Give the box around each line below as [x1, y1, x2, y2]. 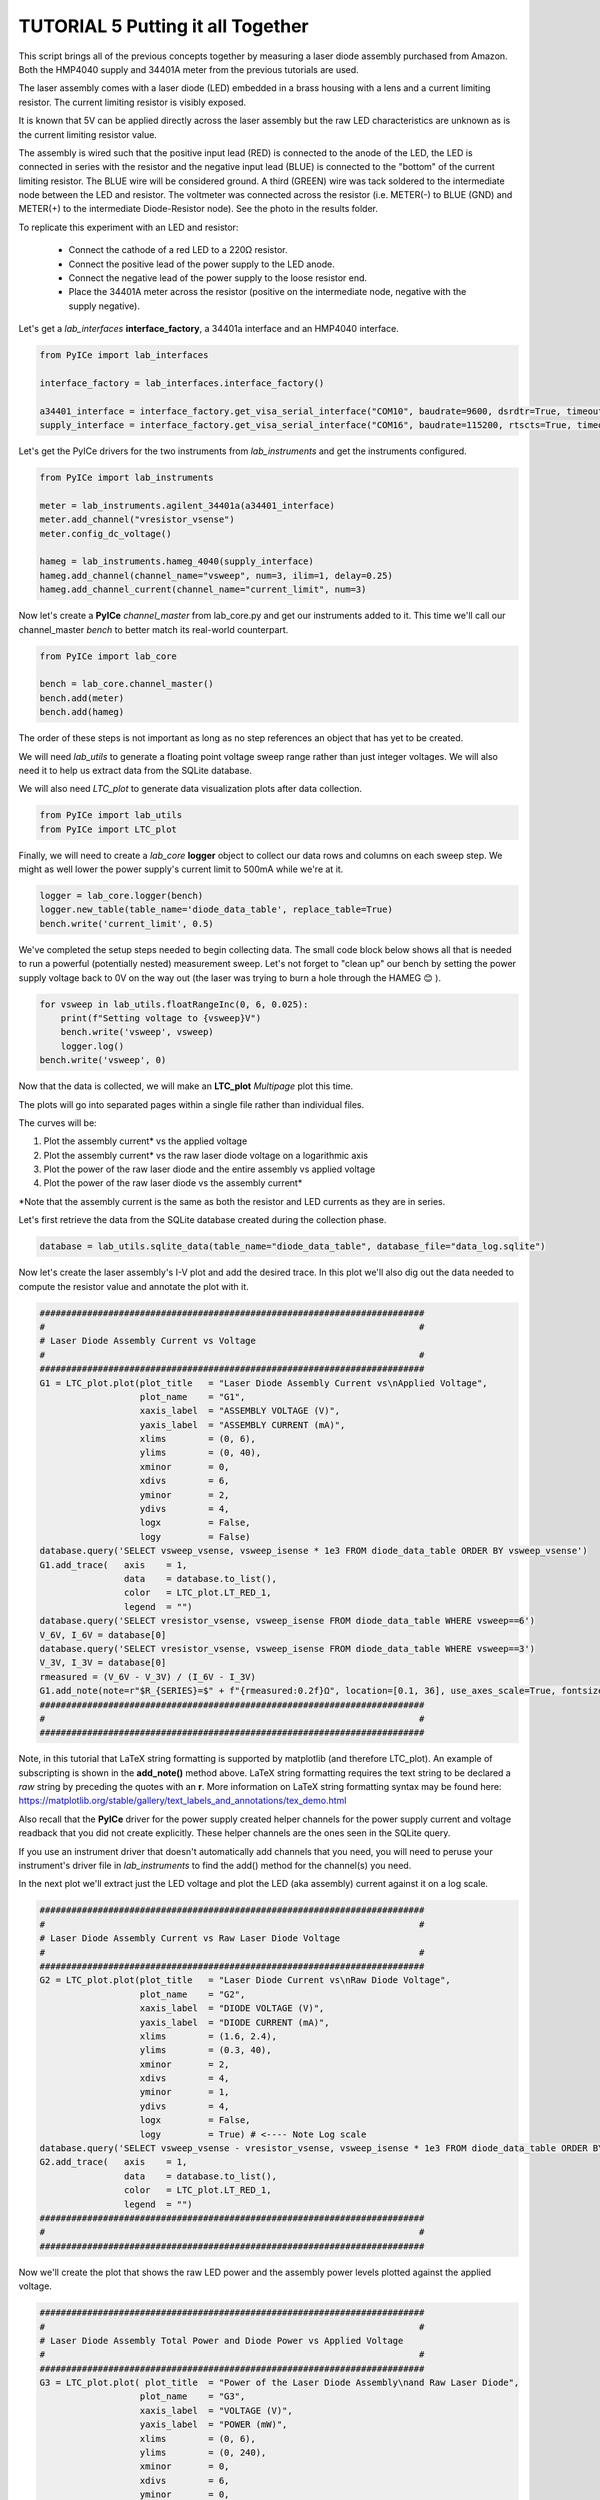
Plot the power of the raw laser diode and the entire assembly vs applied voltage [43, 1163, 376, 1175]
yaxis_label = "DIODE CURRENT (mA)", [139, 2016, 330, 2028]
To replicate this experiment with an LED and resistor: [18, 221, 239, 233]
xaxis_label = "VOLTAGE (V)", [139, 2405, 294, 2416]
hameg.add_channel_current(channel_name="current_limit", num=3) [39, 584, 367, 595]
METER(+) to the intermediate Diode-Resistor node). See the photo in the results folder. [18, 203, 379, 215]
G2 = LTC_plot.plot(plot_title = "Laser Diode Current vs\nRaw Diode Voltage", [39, 1975, 452, 1986]
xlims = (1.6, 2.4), [139, 2030, 277, 2042]
